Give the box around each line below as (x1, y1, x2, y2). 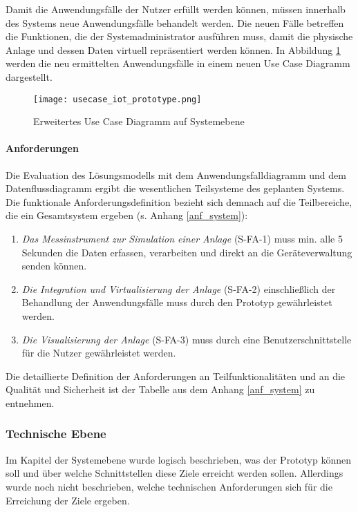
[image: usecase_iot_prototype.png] (33, 94, 202, 104)
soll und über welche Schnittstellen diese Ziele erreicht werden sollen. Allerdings (6, 466, 343, 480)
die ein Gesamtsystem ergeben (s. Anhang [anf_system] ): (6, 208, 248, 222)
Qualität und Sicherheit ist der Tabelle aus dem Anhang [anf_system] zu (6, 382, 315, 397)
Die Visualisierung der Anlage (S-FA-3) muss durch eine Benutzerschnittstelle (21, 332, 352, 346)
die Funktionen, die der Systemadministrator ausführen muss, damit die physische (6, 29, 353, 44)
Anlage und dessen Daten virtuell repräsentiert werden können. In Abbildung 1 (6, 42, 341, 57)
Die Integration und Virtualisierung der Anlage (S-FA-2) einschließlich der (21, 281, 336, 296)
